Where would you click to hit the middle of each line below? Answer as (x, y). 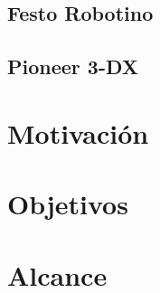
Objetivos (68, 204)
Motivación (78, 132)
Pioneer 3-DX (73, 66)
